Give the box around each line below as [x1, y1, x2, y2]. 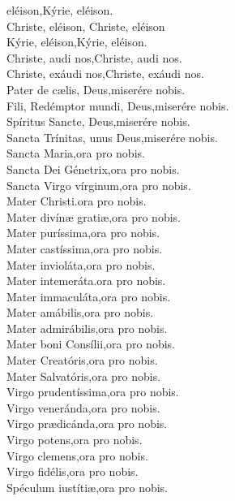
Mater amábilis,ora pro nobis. [6, 304, 154, 321]
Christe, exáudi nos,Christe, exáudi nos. [6, 65, 204, 82]
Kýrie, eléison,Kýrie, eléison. [6, 33, 147, 50]
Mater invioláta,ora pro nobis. [6, 256, 156, 273]
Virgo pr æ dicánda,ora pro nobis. [6, 415, 168, 432]
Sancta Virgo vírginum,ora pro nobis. [6, 176, 191, 193]
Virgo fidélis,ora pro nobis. [6, 463, 139, 480]
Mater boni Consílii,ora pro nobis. [6, 335, 175, 352]
